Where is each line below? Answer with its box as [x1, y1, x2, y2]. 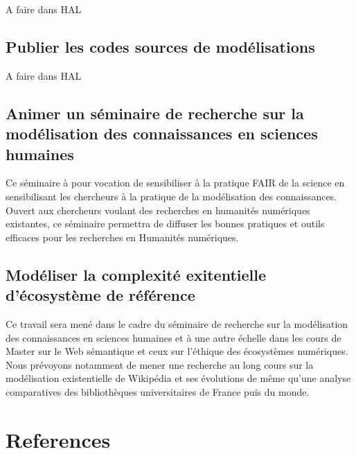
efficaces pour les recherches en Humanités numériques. [6, 229, 239, 244]
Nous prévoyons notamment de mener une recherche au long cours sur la [6, 357, 314, 372]
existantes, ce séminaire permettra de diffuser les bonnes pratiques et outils [6, 216, 325, 231]
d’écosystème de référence [6, 284, 195, 306]
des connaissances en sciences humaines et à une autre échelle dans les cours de [6, 330, 341, 344]
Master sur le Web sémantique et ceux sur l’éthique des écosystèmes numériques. [6, 344, 348, 358]
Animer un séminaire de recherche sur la [6, 102, 304, 123]
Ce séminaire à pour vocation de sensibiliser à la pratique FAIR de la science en [6, 175, 345, 190]
